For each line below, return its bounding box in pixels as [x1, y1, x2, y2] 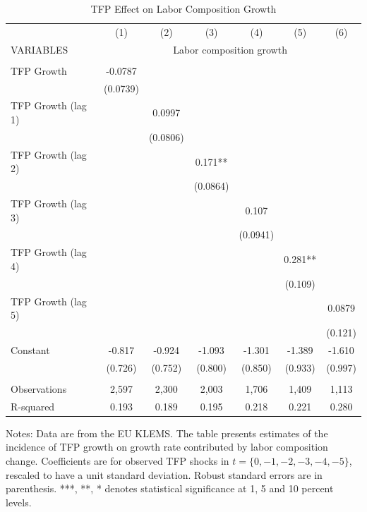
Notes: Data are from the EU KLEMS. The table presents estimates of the [6, 425, 328, 440]
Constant [11, 342, 50, 357]
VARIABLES [11, 42, 68, 56]
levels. [6, 494, 32, 509]
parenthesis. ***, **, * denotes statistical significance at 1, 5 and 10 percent [6, 481, 334, 496]
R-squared [11, 398, 55, 413]
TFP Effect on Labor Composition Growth [90, 1, 277, 16]
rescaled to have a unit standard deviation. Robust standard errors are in [6, 467, 323, 482]
